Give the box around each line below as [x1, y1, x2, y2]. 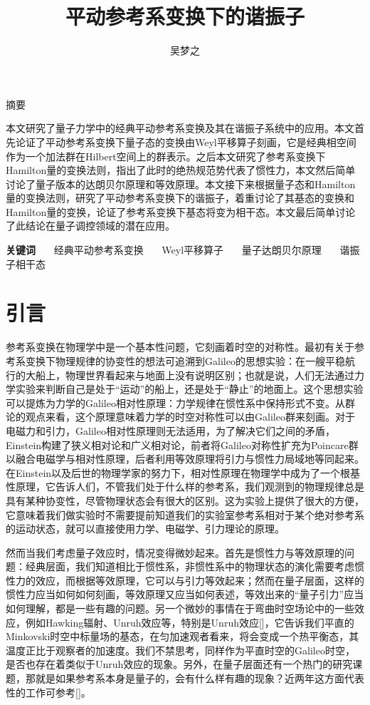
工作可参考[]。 [25, 684, 91, 699]
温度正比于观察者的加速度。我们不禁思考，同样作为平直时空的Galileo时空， [6, 642, 355, 657]
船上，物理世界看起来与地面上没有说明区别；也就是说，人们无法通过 [35, 367, 354, 382]
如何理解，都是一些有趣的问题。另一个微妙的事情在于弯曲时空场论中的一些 [6, 601, 354, 616]
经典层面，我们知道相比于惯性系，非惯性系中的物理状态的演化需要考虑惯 [25, 559, 364, 574]
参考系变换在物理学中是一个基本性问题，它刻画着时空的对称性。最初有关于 [6, 339, 354, 354]
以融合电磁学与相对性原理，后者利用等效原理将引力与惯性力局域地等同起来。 [6, 451, 364, 466]
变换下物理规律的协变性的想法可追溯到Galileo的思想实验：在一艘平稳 [25, 353, 345, 368]
